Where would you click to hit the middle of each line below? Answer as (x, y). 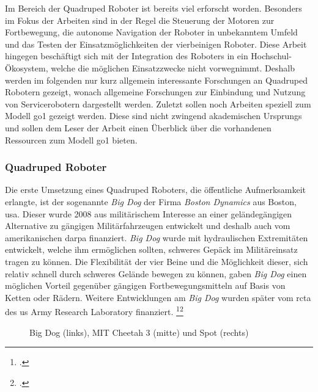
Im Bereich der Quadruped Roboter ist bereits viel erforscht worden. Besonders (153, 8)
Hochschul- (271, 56)
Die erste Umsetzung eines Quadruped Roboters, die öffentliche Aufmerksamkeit (156, 190)
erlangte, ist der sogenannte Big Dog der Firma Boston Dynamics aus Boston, (151, 201)
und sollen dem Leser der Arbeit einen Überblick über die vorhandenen (138, 127)
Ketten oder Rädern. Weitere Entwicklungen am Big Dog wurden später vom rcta (158, 297)
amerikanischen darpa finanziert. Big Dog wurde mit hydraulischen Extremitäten (157, 237)
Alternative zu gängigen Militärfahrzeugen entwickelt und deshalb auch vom (148, 226)
